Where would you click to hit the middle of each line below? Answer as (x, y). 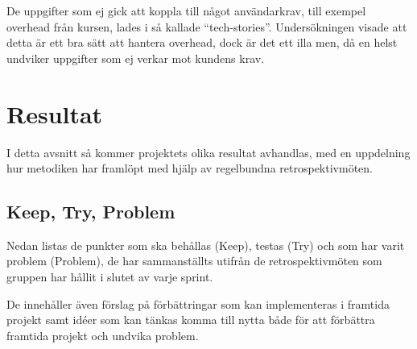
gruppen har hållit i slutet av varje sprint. (110, 277)
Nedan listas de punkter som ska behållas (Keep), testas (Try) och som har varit (206, 245)
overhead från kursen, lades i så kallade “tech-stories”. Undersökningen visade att (207, 26)
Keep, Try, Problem (91, 212)
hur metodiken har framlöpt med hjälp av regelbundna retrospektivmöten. (190, 168)
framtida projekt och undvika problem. (103, 335)
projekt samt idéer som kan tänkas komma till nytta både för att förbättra (191, 320)
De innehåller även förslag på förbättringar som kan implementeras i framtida (198, 303)
